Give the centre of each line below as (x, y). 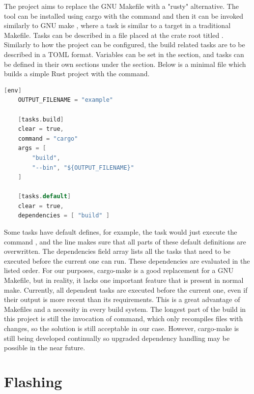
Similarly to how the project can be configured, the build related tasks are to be (125, 45)
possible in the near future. (45, 348)
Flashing (33, 381)
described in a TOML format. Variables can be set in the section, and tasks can (124, 54)
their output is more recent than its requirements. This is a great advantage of (122, 299)
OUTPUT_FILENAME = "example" (65, 100)
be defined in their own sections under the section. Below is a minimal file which (125, 64)
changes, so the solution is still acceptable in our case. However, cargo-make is (122, 328)
